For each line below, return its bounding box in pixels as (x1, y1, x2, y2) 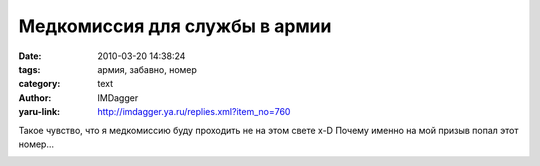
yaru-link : (18, 106, 60, 118)
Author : (18, 91, 52, 104)
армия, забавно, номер (97, 63, 197, 75)
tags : (18, 63, 41, 75)
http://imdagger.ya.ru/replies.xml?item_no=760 (97, 106, 291, 118)
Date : (18, 50, 42, 62)
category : (18, 78, 61, 90)
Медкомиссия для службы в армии (18, 15, 332, 37)
